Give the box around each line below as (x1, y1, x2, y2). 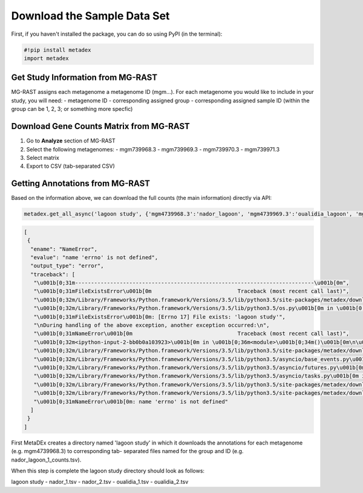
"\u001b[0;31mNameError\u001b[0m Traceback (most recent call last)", (33, 330, 350, 337)
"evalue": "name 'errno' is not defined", (30, 254, 159, 260)
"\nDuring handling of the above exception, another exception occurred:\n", (33, 322, 270, 329)
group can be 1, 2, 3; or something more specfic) (11, 105, 133, 113)
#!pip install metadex (24, 46, 91, 53)
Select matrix (26, 154, 60, 161)
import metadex (24, 55, 69, 62)
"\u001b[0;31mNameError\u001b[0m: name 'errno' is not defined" (33, 398, 229, 405)
